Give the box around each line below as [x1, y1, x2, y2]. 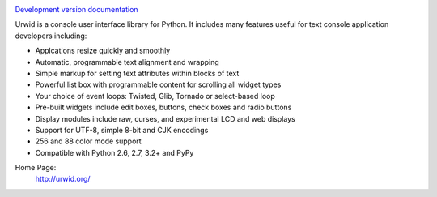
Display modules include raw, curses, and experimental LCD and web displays [35, 113, 295, 123]
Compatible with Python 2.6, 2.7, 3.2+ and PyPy [35, 148, 194, 157]
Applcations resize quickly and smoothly [35, 45, 171, 56]
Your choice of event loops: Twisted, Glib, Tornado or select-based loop [35, 91, 275, 101]
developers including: [15, 31, 87, 41]
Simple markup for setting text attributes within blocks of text [35, 68, 240, 78]
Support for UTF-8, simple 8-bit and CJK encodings [35, 125, 209, 135]
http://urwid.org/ [35, 174, 91, 184]
